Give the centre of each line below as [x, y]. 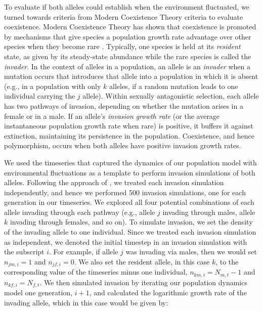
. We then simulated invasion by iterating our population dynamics [143, 282]
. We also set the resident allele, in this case [142, 261]
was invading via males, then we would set [191, 252]
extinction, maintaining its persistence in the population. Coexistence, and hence [129, 135]
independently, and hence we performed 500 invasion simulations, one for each [125, 192]
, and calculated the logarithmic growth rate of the [168, 293]
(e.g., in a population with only [53, 86]
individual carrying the [40, 96]
